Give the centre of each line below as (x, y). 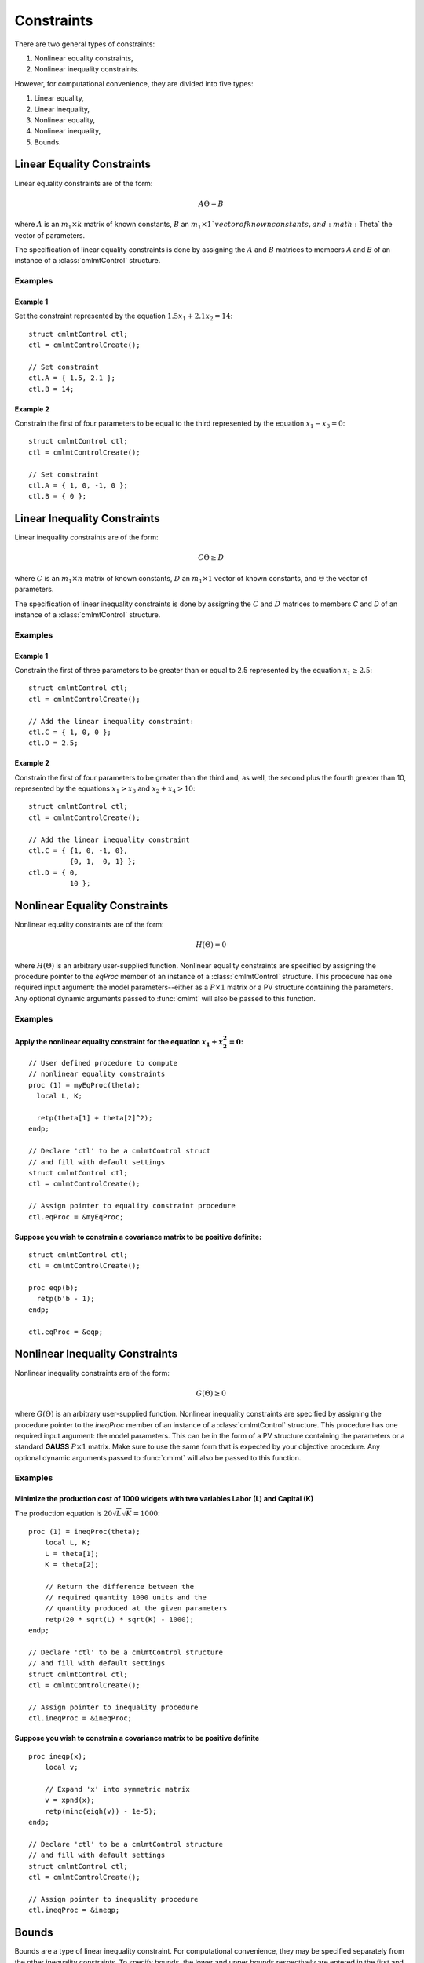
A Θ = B (211, 203)
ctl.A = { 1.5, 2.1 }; (72, 378)
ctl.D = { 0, (53, 872)
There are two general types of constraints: (85, 44)
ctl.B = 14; (51, 389)
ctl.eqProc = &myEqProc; (76, 1217)
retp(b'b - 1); (66, 1299)
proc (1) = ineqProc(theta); (84, 1532)
